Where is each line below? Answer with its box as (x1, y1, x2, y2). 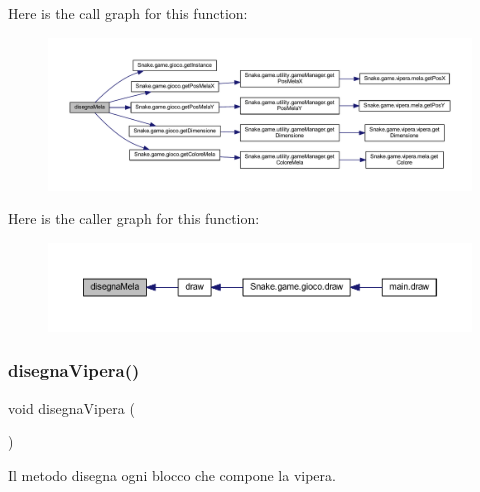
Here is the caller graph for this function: (8, 208, 260, 229)
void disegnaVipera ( (8, 397, 135, 418)
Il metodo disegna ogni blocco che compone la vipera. (8, 464, 336, 485)
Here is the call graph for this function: (8, 3, 248, 23)
